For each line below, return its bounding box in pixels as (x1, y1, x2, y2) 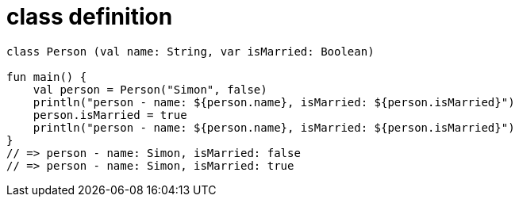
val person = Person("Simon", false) (33, 82, 267, 96)
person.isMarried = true (33, 108, 187, 121)
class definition (6, 3, 173, 30)
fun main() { (6, 70, 87, 83)
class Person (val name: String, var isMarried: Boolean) (6, 44, 375, 58)
